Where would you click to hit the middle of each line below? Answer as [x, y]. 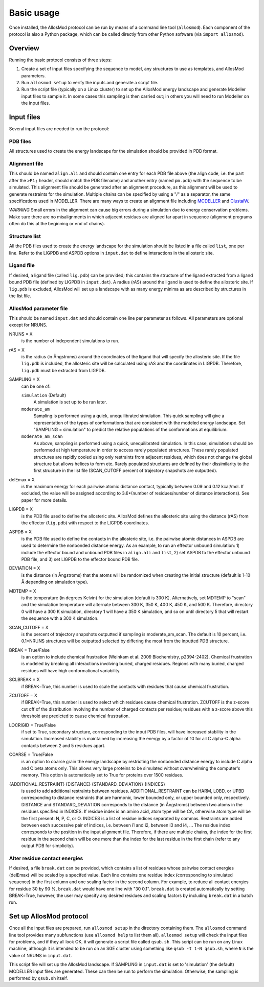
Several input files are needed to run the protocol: [59, 129]
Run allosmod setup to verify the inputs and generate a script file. [90, 83]
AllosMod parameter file [38, 308]
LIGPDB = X [21, 509]
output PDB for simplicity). [48, 846]
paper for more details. [44, 500]
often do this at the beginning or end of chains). [57, 224]
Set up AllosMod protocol [49, 916]
